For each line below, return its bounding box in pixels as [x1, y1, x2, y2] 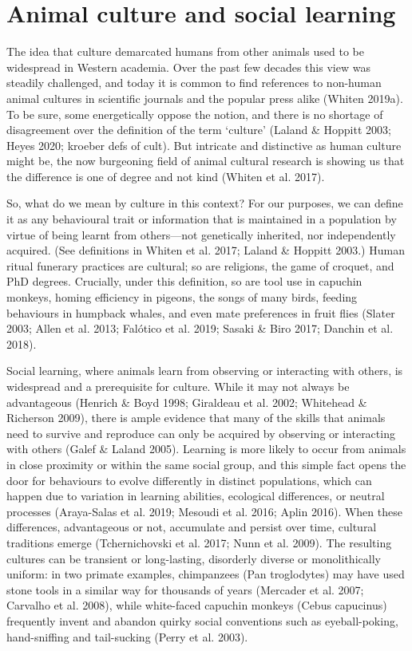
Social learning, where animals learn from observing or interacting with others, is [6, 362, 403, 379]
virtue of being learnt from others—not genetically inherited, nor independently [6, 226, 396, 243]
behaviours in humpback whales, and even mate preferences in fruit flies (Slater [6, 304, 395, 321]
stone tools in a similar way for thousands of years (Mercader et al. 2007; [6, 581, 364, 598]
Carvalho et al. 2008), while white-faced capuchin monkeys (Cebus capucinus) [6, 597, 387, 614]
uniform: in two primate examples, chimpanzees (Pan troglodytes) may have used [6, 566, 405, 582]
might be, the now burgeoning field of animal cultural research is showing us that [6, 152, 405, 169]
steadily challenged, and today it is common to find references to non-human [6, 74, 382, 91]
